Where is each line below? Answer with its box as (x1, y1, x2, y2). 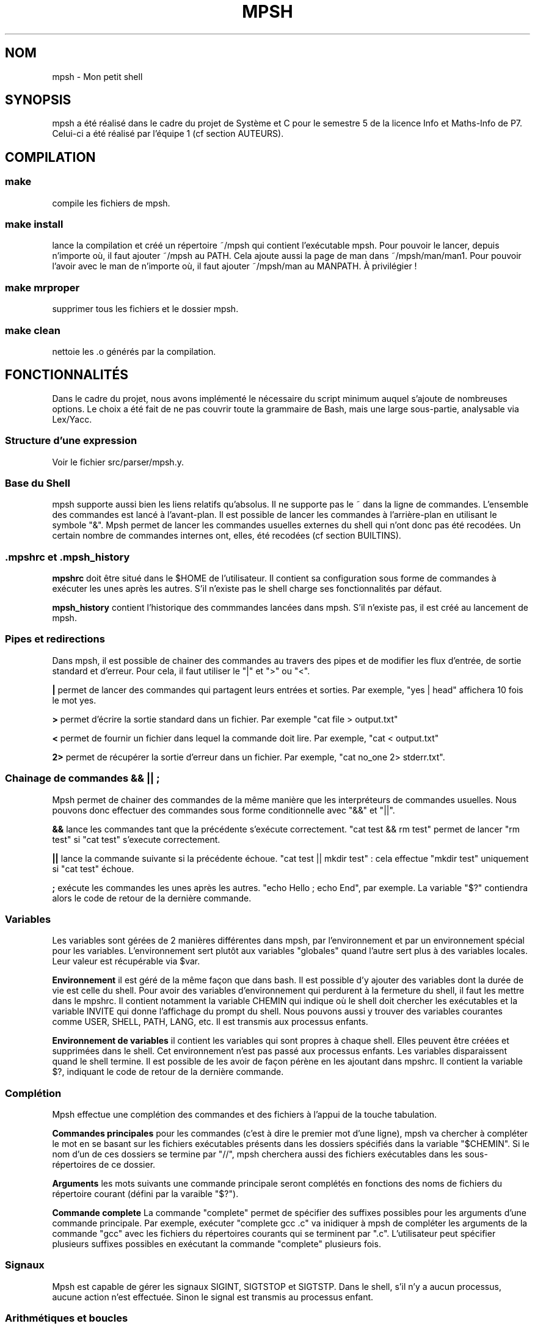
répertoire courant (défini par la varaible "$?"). (52, 1189, 239, 1199)
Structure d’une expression (5, 434, 137, 447)
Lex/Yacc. (52, 413, 92, 424)
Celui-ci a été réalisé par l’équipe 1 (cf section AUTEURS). (52, 128, 284, 139)
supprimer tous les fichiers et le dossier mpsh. (52, 304, 239, 315)
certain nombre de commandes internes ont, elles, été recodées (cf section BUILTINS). (52, 530, 401, 541)
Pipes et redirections (5, 633, 105, 646)
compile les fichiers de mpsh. (52, 197, 170, 208)
